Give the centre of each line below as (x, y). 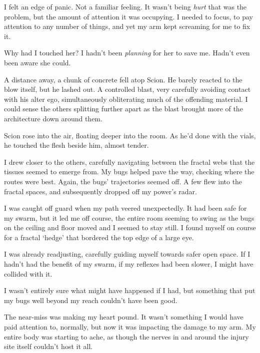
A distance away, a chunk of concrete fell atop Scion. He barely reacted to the (123, 79)
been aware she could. (37, 62)
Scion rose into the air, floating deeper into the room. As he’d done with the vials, (130, 135)
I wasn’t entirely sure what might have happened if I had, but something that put (130, 290)
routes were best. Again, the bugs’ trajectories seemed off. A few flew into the (123, 181)
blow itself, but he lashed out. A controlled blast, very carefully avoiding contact (127, 89)
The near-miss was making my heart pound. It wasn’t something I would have (124, 317)
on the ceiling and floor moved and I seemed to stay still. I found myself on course (130, 227)
